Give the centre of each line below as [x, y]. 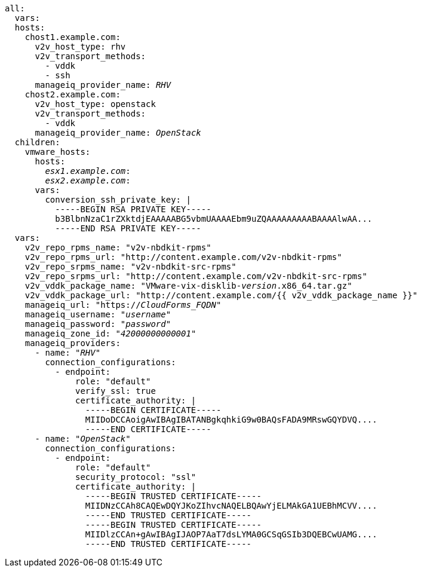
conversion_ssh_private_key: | [118, 200]
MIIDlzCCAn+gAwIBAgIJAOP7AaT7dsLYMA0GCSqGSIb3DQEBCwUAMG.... [231, 534]
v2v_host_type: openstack [95, 104]
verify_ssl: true [116, 391]
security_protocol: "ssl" [136, 477]
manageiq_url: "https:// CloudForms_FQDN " [123, 305]
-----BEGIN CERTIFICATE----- [153, 410]
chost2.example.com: [73, 94]
